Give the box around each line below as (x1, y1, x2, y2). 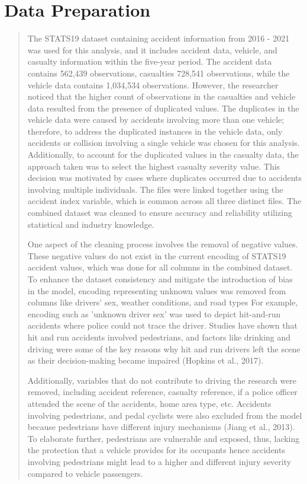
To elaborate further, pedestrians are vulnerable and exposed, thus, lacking (27, 432, 300, 444)
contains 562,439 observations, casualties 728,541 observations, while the (27, 66, 290, 79)
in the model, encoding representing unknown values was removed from (27, 284, 286, 297)
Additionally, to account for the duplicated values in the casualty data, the (27, 148, 299, 161)
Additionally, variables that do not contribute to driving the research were (27, 374, 297, 386)
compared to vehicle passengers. (27, 467, 143, 479)
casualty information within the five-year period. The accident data (27, 55, 272, 68)
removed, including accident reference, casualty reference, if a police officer (27, 386, 298, 398)
